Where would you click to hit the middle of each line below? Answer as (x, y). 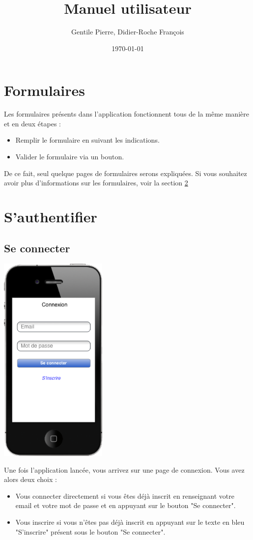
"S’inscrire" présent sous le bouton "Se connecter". (90, 531)
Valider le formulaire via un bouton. (70, 157)
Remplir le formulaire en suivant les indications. (87, 140)
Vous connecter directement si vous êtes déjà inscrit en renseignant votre (125, 495)
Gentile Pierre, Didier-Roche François (128, 32)
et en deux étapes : (32, 123)
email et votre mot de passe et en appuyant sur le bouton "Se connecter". (126, 505)
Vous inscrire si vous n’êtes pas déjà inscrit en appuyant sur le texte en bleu (130, 522)
